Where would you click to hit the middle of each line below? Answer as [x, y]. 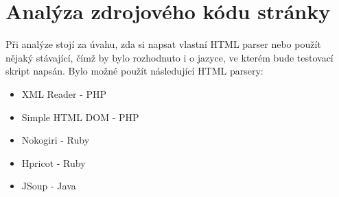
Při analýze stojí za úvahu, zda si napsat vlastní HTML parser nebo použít [163, 44]
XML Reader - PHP [64, 93]
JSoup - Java [49, 186]
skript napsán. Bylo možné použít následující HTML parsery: [135, 71]
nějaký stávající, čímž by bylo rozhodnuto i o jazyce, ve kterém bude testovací [169, 57]
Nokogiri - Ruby [56, 140]
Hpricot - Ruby [54, 162]
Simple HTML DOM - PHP [80, 117]
